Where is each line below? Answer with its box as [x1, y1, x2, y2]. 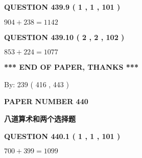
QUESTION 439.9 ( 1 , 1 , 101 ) [4, 2, 121, 12]
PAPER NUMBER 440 [4, 96, 88, 107]
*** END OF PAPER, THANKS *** [4, 62, 138, 72]
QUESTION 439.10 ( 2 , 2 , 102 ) [4, 31, 125, 42]
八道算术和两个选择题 [4, 113, 76, 124]
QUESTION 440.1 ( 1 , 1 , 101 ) [4, 130, 121, 141]
